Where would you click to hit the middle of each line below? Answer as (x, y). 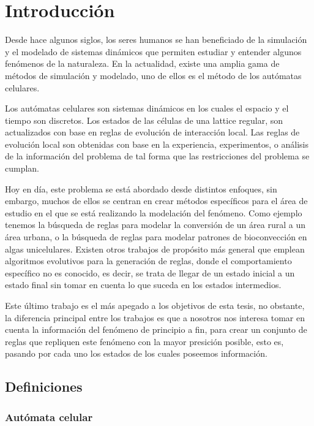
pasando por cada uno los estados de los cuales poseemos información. (136, 353)
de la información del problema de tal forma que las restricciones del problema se (157, 156)
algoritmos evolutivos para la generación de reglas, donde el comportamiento (148, 261)
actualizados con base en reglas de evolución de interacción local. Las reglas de (152, 132)
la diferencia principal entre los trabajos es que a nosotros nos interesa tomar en (155, 317)
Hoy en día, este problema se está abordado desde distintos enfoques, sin (141, 188)
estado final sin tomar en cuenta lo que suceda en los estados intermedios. (143, 285)
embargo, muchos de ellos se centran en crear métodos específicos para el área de (156, 201)
